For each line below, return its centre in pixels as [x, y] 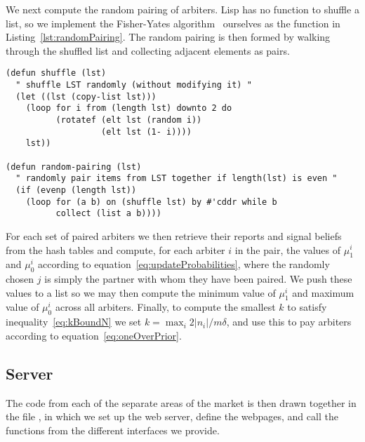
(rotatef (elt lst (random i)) [129, 120]
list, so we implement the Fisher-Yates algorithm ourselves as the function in [173, 23]
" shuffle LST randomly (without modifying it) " [134, 85]
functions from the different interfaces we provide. [113, 430]
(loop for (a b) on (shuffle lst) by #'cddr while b [151, 202]
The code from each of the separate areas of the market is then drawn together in [181, 402]
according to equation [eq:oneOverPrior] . [94, 335]
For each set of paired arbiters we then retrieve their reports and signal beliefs [174, 235]
